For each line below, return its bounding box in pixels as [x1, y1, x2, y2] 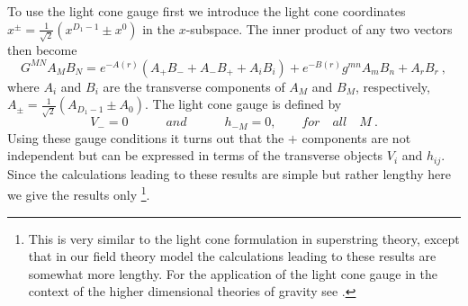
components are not [301, 128, 411, 147]
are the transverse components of [103, 76, 285, 95]
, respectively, [355, 76, 430, 95]
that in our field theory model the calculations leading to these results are [28, 247, 436, 265]
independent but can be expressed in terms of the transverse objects [7, 146, 383, 165]
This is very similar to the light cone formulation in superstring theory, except [28, 229, 460, 247]
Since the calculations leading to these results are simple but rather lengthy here [7, 164, 451, 183]
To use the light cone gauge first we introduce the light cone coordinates [7, 2, 406, 20]
